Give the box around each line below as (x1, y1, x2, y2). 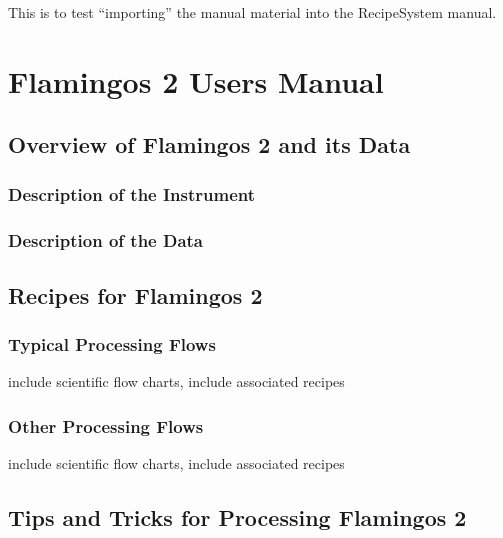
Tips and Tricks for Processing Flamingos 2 (8, 502, 467, 533)
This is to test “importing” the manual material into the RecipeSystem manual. (8, 2, 497, 22)
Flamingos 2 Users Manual (8, 60, 384, 101)
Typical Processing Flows (8, 332, 216, 357)
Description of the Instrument (8, 181, 256, 206)
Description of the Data (8, 227, 204, 252)
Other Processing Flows (8, 413, 204, 438)
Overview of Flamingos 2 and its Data (8, 129, 411, 160)
